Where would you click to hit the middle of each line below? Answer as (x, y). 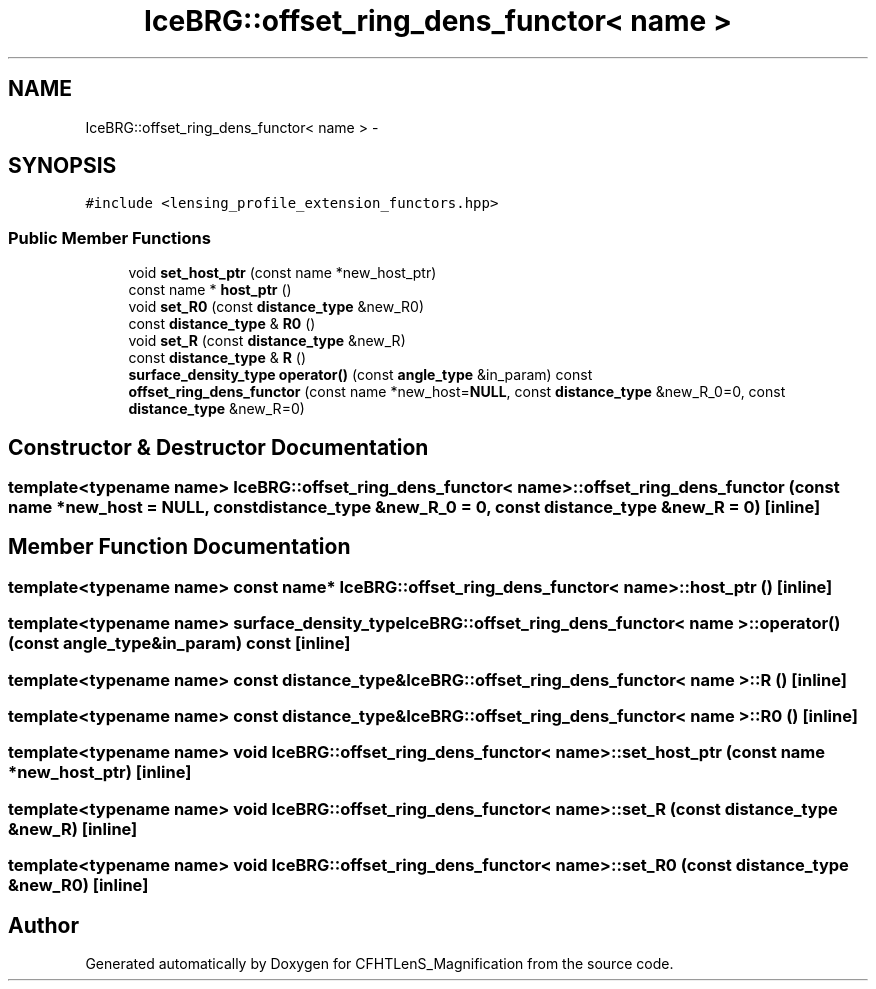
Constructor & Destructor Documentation (218, 447)
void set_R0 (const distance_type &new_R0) (276, 307)
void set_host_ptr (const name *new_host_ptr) (282, 273)
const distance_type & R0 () (222, 324)
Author (43, 925)
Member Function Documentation (179, 547)
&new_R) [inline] (73, 828)
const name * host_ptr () (210, 290)
